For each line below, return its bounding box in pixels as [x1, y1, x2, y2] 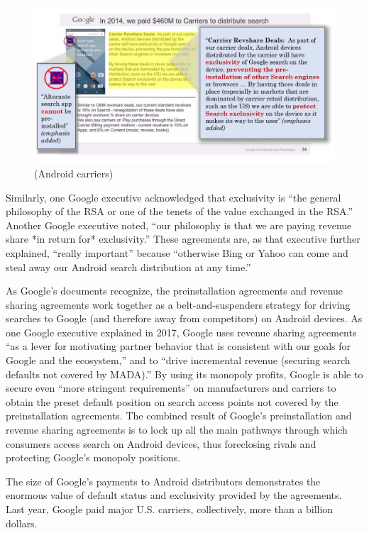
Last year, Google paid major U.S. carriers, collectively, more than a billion [6, 502, 334, 516]
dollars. [6, 515, 38, 530]
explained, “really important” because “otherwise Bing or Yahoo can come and [6, 245, 348, 260]
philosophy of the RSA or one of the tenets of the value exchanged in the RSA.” [6, 204, 353, 219]
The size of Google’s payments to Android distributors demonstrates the [6, 473, 321, 488]
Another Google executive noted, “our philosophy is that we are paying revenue [6, 217, 352, 232]
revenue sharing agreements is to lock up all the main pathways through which [6, 422, 348, 437]
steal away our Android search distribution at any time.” [6, 259, 251, 274]
